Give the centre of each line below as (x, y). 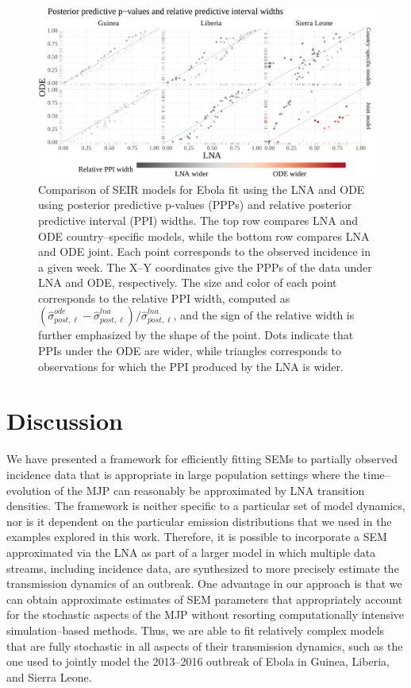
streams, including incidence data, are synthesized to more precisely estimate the (203, 568)
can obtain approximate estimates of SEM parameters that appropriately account (205, 599)
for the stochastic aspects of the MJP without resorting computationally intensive (205, 615)
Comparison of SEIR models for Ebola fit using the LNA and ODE (202, 189)
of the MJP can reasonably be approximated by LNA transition (209, 490)
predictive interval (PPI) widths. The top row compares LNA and (198, 220)
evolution (29, 490)
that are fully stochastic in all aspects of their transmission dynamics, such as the (205, 645)
